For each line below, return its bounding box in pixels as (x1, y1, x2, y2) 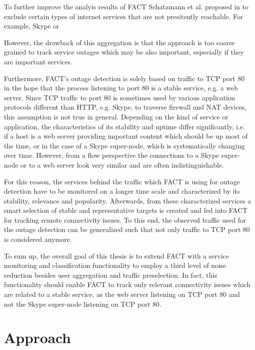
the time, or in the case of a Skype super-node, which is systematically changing (4, 140, 245, 150)
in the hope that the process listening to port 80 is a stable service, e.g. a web (4, 83, 238, 93)
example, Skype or (4, 21, 59, 31)
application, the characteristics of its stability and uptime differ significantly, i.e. (4, 121, 245, 131)
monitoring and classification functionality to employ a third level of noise (4, 260, 227, 270)
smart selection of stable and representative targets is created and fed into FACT (4, 205, 248, 215)
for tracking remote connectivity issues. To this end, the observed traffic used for (4, 214, 246, 225)
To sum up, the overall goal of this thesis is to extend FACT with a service (4, 250, 229, 261)
